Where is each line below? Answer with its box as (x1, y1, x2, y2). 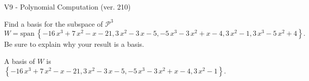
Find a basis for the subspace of (4, 18, 103, 29)
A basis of (4, 55, 35, 66)
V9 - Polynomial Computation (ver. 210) (4, 2, 131, 12)
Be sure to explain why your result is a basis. (4, 39, 145, 49)
